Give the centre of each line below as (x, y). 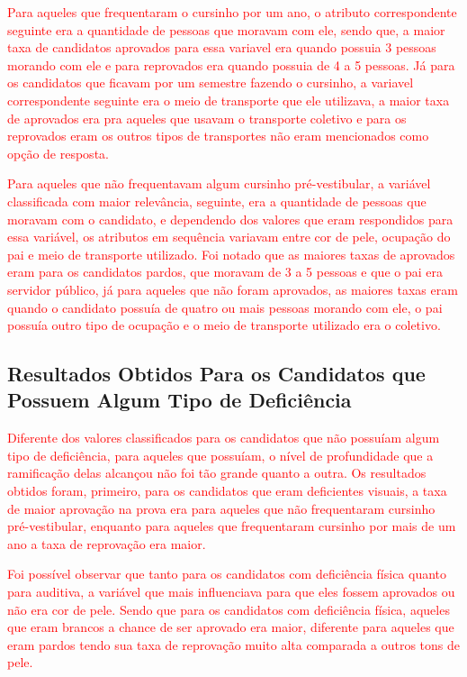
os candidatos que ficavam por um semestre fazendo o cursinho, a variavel (211, 82)
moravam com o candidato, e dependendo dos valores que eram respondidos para (230, 219)
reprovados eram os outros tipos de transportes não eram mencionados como (218, 136)
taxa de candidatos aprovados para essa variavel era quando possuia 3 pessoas (222, 47)
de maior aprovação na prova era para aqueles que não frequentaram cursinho (221, 508)
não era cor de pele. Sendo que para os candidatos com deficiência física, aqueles (229, 609)
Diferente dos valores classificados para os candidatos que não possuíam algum (224, 438)
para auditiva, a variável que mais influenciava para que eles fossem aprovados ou (231, 592)
